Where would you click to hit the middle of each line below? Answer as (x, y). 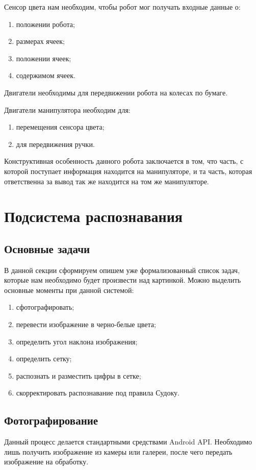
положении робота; (45, 24)
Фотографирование (51, 420)
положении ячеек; (44, 58)
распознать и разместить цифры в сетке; (79, 375)
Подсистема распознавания (93, 216)
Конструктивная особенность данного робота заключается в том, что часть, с (124, 161)
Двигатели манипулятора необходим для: (67, 109)
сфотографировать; (45, 307)
